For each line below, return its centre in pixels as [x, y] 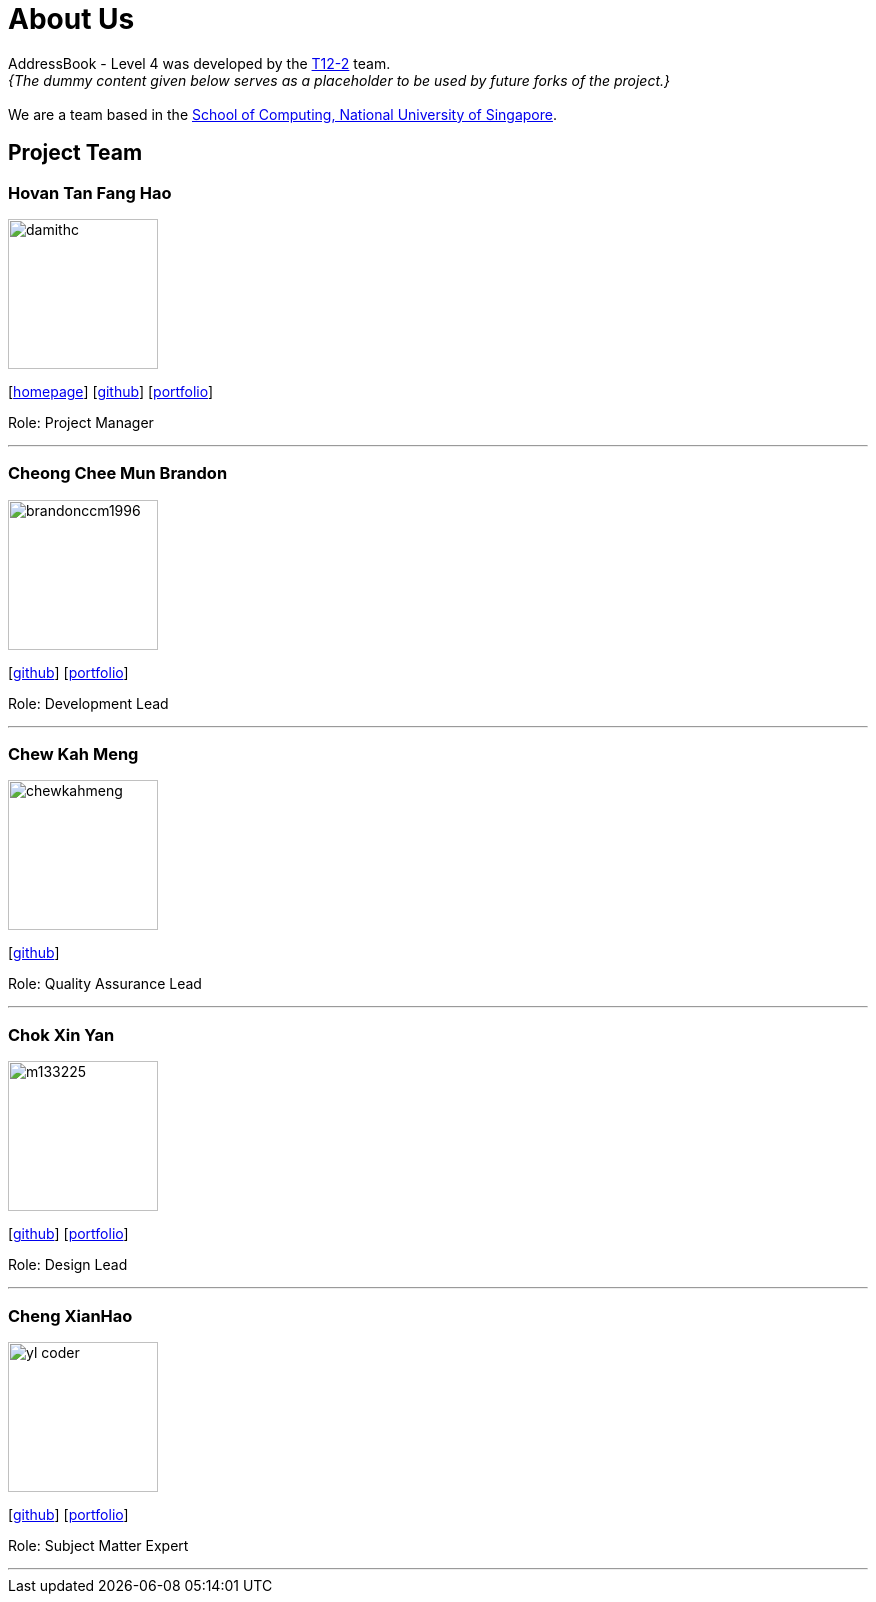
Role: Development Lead [88, 703]
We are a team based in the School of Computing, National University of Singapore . [283, 114]
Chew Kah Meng [73, 754]
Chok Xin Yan [61, 1034]
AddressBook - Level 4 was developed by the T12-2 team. [199, 63]
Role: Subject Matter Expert [98, 1545]
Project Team [75, 153]
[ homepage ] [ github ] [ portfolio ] [111, 391]
